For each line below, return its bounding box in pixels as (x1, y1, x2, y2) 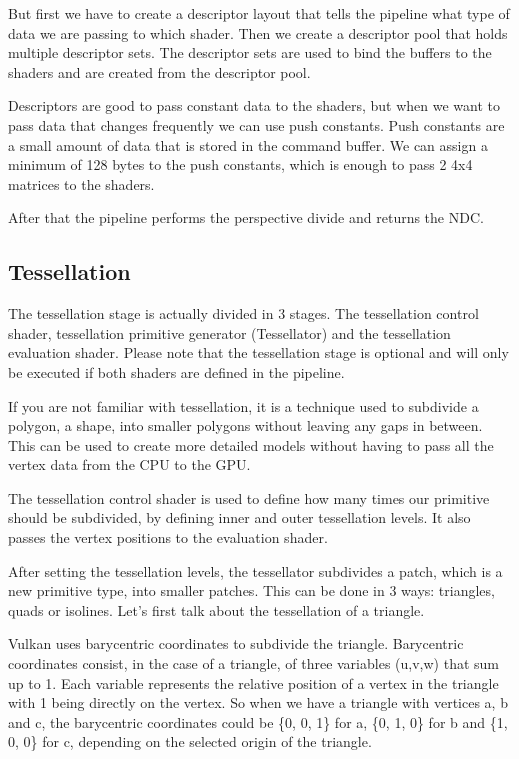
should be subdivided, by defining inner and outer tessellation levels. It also (8, 507, 471, 528)
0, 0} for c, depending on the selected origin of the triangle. (8, 731, 372, 752)
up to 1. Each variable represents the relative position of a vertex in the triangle (8, 672, 499, 693)
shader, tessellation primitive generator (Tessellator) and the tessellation (8, 322, 451, 343)
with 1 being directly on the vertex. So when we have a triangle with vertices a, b (8, 692, 508, 713)
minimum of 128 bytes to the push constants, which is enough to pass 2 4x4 (8, 154, 473, 175)
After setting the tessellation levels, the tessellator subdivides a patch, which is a (8, 560, 503, 581)
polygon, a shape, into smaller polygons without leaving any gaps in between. (8, 415, 483, 436)
